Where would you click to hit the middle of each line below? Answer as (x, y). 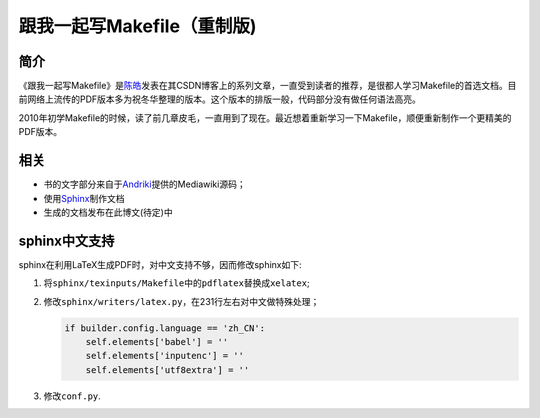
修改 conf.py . (72, 396)
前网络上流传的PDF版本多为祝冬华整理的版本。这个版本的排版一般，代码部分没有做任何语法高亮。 (220, 99)
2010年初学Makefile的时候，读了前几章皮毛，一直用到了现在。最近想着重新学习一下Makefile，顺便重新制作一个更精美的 (265, 117)
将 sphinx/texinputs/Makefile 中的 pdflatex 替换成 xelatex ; (176, 283)
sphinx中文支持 (66, 240)
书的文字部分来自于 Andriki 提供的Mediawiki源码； (144, 184)
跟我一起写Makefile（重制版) (137, 26)
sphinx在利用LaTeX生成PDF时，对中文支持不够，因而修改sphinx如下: (160, 264)
